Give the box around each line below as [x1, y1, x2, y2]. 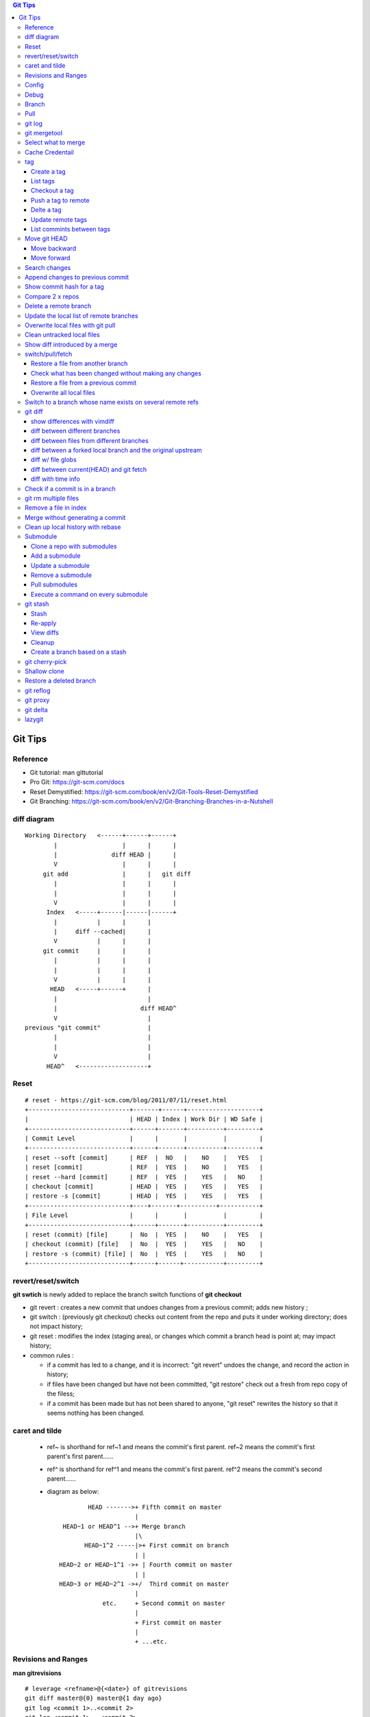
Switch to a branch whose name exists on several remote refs [25, 398, 199, 407]
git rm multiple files [25, 494, 79, 502]
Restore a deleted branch [25, 676, 96, 685]
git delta [25, 705, 48, 714]
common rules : [29, 1351, 74, 1359]
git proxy [25, 696, 50, 704]
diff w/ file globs [31, 455, 77, 464]
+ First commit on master [134, 1618, 222, 1626]
